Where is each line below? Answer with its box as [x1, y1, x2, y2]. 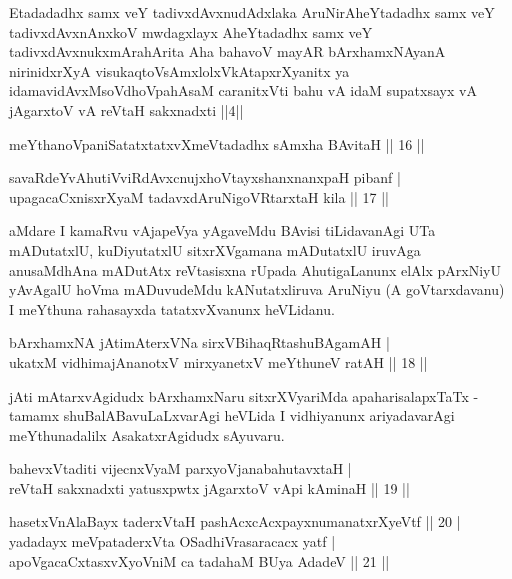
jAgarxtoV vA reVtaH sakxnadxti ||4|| [9, 99, 244, 120]
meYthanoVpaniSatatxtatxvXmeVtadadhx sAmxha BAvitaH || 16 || [9, 133, 425, 154]
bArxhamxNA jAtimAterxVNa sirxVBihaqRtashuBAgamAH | [9, 332, 390, 353]
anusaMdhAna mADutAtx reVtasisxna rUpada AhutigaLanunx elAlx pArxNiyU [9, 259, 501, 280]
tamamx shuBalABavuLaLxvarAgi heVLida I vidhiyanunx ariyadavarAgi [9, 405, 455, 426]
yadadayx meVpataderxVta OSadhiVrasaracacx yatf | [9, 531, 336, 552]
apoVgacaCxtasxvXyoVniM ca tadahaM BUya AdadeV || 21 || [9, 550, 390, 571]
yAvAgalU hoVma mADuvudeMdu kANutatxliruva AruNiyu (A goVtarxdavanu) [9, 279, 505, 300]
